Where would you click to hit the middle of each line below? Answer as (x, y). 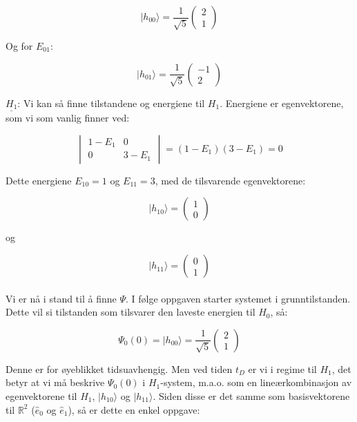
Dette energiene (39, 180)
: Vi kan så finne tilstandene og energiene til (111, 103)
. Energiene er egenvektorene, (282, 103)
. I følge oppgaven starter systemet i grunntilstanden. (238, 298)
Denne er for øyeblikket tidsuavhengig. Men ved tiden (119, 368)
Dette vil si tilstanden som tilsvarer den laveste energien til (131, 312)
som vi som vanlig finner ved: (68, 118)
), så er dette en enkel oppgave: (134, 409)
